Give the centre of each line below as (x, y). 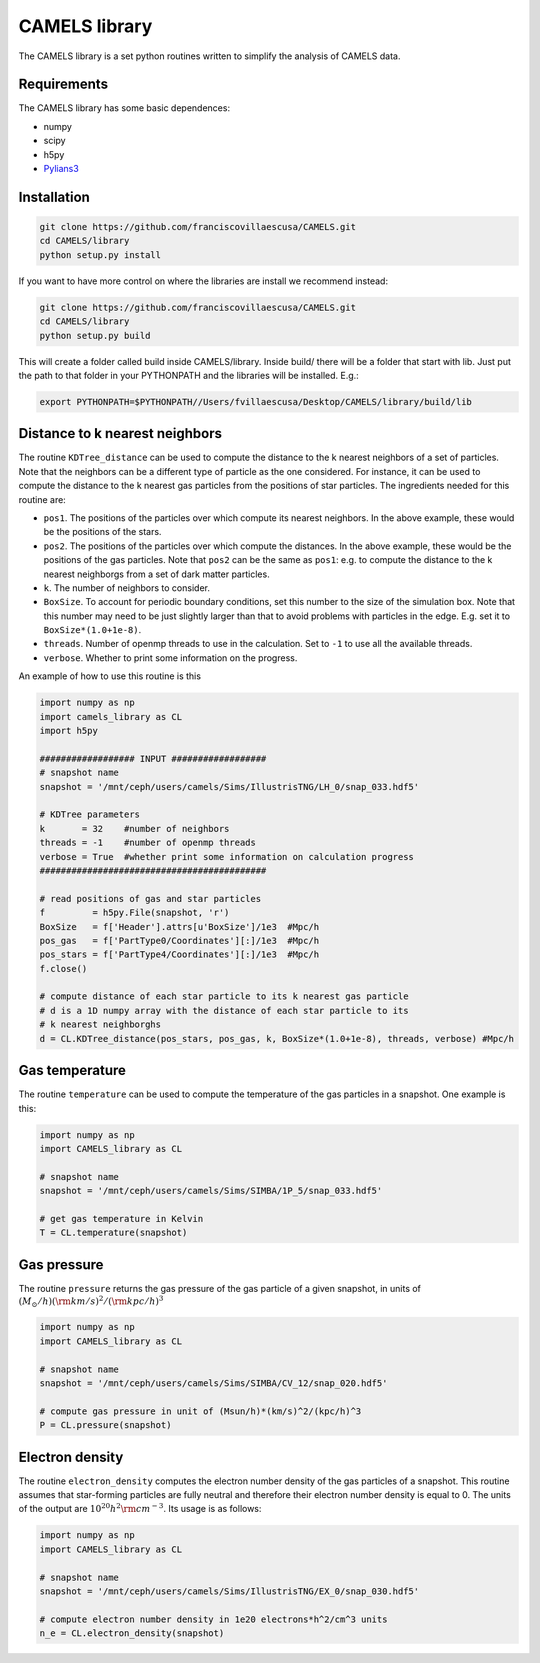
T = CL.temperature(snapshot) (113, 1233)
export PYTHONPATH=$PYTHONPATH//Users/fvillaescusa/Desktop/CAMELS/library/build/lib (255, 401)
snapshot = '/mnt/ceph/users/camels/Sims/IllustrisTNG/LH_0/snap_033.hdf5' (229, 786)
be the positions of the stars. (102, 532)
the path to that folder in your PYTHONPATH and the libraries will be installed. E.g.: (188, 375)
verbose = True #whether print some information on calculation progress (227, 856)
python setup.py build (95, 335)
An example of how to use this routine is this (110, 676)
